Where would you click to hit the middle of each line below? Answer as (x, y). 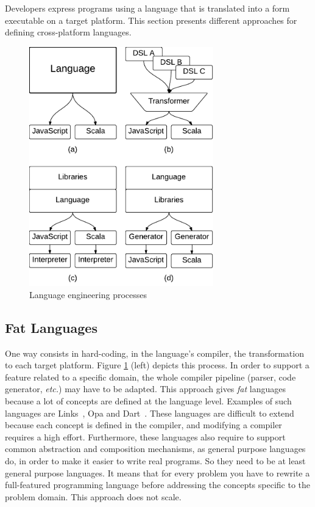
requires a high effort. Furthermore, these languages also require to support (145, 436)
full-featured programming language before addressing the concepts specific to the (158, 485)
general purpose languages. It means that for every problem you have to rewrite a (157, 472)
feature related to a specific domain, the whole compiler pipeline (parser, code (150, 377)
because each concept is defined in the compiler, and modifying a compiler (143, 425)
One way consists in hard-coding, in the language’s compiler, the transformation (154, 353)
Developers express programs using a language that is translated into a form (147, 8)
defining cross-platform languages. (68, 32)
